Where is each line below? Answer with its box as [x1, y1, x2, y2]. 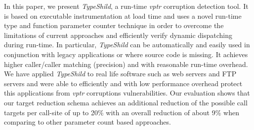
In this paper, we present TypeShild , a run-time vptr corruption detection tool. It [4, 1, 249, 11]
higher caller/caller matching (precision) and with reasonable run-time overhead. [4, 59, 248, 69]
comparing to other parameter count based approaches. [4, 117, 171, 127]
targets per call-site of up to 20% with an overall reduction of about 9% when [4, 107, 239, 117]
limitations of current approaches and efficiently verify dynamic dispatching [4, 30, 233, 40]
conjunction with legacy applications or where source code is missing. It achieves [4, 49, 248, 59]
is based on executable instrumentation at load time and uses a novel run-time [4, 10, 242, 21]
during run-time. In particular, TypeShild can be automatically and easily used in [4, 39, 250, 50]
